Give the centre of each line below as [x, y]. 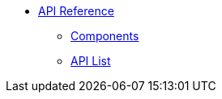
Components [105, 36]
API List [91, 61]
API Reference [76, 11]
